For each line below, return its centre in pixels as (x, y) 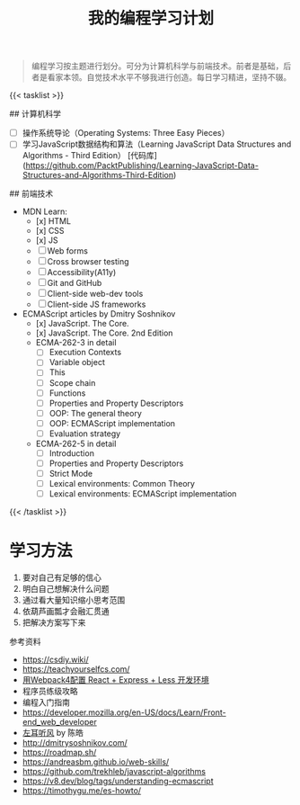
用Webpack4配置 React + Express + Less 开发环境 (115, 680)
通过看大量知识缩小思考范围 (74, 600)
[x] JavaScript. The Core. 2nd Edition (104, 333)
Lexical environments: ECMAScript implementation (143, 494)
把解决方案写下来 (54, 622)
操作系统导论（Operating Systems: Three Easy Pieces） (126, 133)
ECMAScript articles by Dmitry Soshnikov (99, 314)
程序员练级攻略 (50, 691)
